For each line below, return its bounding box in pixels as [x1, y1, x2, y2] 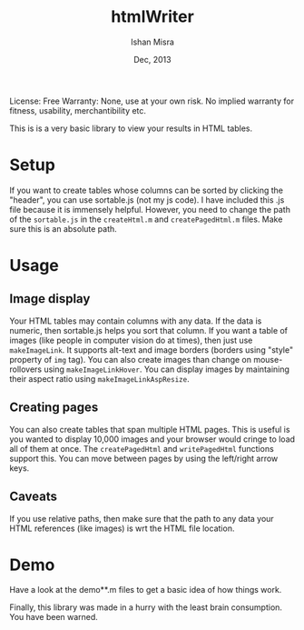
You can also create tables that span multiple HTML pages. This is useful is [9, 424, 290, 435]
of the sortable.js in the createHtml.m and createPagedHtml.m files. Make [9, 214, 283, 225]
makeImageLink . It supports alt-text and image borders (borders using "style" [9, 344, 293, 355]
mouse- [253, 354, 283, 365]
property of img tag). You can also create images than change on [9, 354, 252, 365]
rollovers [9, 364, 43, 375]
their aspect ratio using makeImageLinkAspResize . [9, 373, 190, 384]
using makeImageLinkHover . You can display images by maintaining [44, 364, 290, 375]
